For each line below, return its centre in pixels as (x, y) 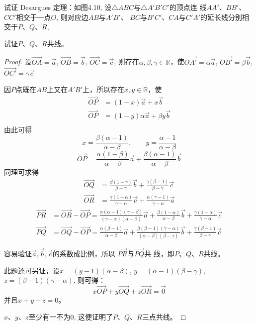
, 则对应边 (72, 17)
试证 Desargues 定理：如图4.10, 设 (58, 7)
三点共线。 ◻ (164, 316)
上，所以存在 (103, 89)
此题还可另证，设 (32, 270)
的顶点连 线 (188, 7)
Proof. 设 (18, 61)
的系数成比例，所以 (84, 254)
